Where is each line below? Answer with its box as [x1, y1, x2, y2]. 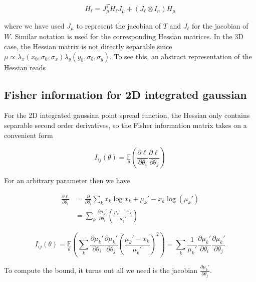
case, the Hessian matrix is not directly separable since [4, 41, 172, 51]
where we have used [4, 20, 65, 31]
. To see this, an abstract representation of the [109, 51, 252, 61]
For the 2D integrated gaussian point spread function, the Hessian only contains [4, 110, 250, 120]
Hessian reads [4, 62, 46, 72]
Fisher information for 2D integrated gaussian [4, 86, 247, 102]
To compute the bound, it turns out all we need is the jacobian [4, 265, 197, 275]
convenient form [4, 129, 53, 140]
